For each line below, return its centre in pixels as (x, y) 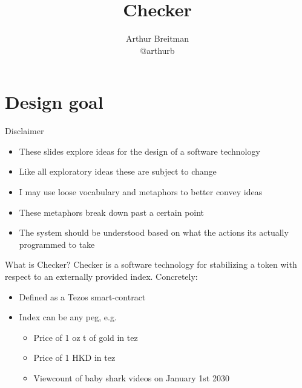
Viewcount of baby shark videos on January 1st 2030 (131, 377)
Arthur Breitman (157, 38)
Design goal (54, 102)
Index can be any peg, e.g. (68, 317)
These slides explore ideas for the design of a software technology (140, 151)
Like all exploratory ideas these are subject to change (118, 171)
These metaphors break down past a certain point (112, 212)
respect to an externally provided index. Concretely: (101, 276)
